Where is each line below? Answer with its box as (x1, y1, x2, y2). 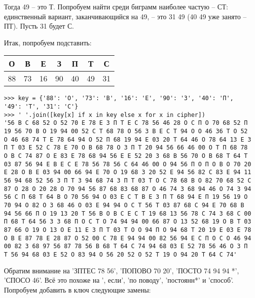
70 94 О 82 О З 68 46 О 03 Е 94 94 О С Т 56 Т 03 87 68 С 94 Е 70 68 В (4, 201, 244, 209)
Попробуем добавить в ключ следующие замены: (4, 284, 151, 295)
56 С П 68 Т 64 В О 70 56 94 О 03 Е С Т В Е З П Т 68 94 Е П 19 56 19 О (4, 193, 248, 201)
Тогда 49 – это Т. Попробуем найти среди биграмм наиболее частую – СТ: (4, 1, 228, 11)
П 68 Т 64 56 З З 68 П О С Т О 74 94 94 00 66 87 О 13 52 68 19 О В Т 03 (4, 218, 252, 225)
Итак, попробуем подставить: (4, 37, 92, 47)
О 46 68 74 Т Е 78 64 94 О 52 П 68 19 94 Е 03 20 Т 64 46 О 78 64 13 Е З (4, 136, 252, 143)
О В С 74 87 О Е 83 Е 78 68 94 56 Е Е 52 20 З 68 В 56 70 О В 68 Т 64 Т (4, 152, 248, 159)
